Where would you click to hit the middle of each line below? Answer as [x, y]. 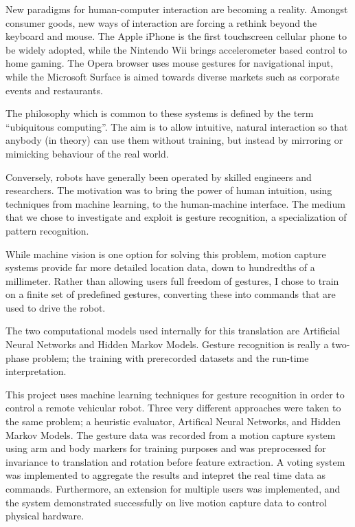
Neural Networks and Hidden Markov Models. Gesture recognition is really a [167, 344]
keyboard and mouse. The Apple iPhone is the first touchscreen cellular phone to [176, 36]
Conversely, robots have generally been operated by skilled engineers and [159, 176]
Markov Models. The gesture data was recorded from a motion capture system [171, 434]
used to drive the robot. [56, 307]
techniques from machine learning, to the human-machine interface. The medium [175, 203]
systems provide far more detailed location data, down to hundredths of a [160, 267]
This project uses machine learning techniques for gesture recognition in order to [175, 394]
